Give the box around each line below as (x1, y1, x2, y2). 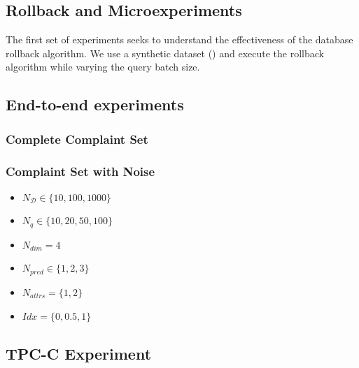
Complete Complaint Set (6, 130, 148, 147)
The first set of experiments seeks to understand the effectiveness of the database (6, 32, 353, 47)
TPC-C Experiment (6, 342, 152, 364)
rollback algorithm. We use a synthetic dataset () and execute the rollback (6, 45, 324, 60)
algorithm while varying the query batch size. (6, 59, 200, 74)
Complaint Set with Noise (6, 162, 155, 179)
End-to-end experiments (6, 94, 184, 115)
